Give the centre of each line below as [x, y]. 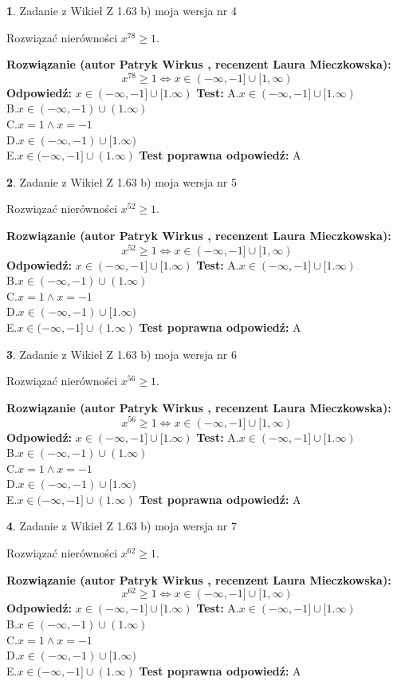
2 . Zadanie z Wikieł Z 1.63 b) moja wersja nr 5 [122, 181]
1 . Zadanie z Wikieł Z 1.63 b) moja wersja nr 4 [122, 10]
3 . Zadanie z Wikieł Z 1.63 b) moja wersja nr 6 [122, 354]
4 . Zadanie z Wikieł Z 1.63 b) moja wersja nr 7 [122, 526]
